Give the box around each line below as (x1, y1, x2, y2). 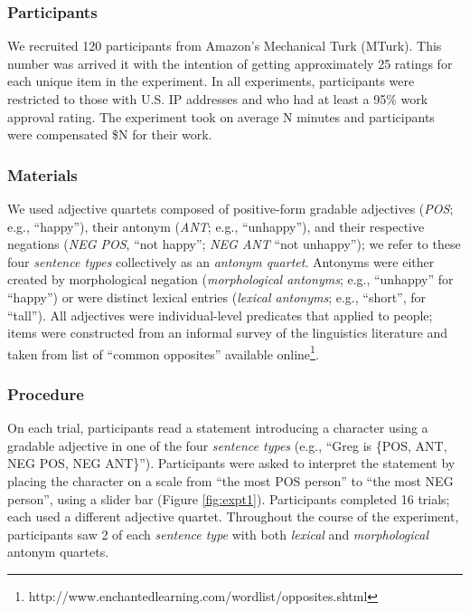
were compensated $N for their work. (7, 125, 212, 144)
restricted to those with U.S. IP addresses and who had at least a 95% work (7, 90, 428, 108)
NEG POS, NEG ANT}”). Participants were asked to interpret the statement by (7, 454, 456, 473)
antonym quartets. (7, 542, 109, 561)
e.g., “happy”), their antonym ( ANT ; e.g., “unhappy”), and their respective (7, 216, 425, 235)
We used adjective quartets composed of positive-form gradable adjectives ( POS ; (7, 199, 454, 217)
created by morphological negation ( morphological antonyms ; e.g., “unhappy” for (7, 270, 454, 289)
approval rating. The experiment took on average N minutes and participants (7, 107, 435, 126)
